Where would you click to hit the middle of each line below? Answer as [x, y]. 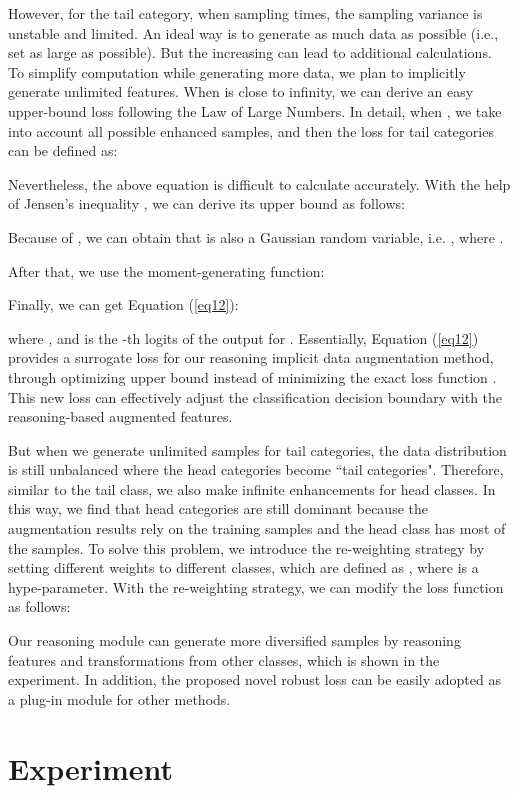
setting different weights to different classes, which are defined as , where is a [243, 567]
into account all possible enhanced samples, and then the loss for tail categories [251, 130]
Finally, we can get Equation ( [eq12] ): [123, 304]
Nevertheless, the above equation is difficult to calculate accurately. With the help [259, 183]
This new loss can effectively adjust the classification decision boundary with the [255, 396]
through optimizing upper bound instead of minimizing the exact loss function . [252, 376]
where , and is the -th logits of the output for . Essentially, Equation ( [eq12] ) [243, 337]
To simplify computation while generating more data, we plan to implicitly [237, 71]
